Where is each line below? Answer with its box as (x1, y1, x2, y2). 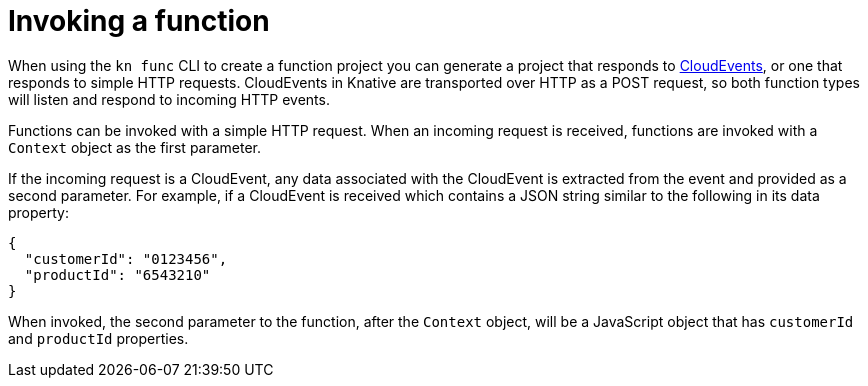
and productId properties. (8, 329, 189, 347)
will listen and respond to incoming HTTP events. (8, 90, 330, 108)
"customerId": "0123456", (24, 250, 228, 267)
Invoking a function (8, 4, 270, 38)
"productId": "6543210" (24, 266, 211, 283)
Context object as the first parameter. (8, 138, 262, 156)
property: (8, 203, 69, 221)
